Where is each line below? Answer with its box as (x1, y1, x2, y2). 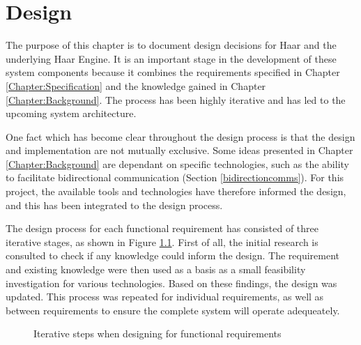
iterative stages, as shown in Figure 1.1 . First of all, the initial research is (6, 234, 318, 249)
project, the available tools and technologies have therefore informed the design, (6, 184, 346, 199)
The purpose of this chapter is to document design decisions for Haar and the (6, 38, 337, 52)
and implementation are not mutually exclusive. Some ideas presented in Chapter (6, 143, 353, 158)
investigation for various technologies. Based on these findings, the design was (6, 275, 337, 290)
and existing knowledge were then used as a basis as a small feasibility (6, 262, 306, 277)
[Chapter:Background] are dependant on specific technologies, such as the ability (6, 156, 349, 171)
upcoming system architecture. (6, 106, 137, 121)
